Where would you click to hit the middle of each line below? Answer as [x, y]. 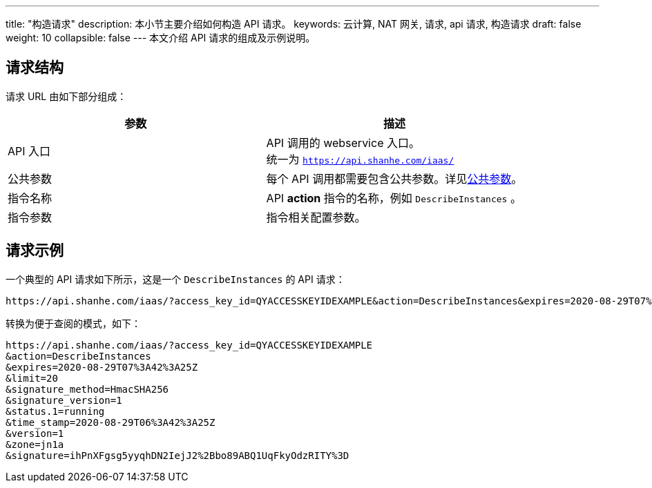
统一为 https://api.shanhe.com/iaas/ [360, 159]
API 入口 [29, 151]
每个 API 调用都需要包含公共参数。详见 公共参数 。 [394, 178]
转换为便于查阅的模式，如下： [73, 323]
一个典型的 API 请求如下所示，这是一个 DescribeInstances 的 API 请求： [175, 279]
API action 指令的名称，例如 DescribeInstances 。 [394, 198]
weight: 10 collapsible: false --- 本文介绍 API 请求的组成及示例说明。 [161, 38]
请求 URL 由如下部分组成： [66, 96]
